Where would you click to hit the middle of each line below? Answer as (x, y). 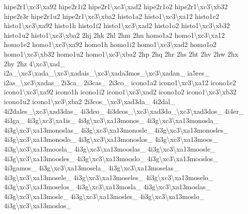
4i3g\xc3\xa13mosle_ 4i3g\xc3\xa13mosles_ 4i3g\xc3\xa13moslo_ (104, 196)
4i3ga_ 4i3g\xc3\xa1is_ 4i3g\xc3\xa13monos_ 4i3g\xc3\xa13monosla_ (111, 120)
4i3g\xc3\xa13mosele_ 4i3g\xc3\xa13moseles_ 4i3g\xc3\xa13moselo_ (109, 177)
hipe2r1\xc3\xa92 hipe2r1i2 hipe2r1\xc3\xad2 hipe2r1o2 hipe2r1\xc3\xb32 (116, 6)
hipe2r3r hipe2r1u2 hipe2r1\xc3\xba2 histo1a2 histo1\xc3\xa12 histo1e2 (112, 16)
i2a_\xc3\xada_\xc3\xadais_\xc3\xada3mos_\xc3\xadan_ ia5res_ (107, 73)
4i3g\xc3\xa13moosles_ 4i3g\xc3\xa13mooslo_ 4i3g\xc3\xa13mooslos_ (111, 158)
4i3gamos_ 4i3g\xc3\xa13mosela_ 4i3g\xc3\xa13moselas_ (91, 168)
